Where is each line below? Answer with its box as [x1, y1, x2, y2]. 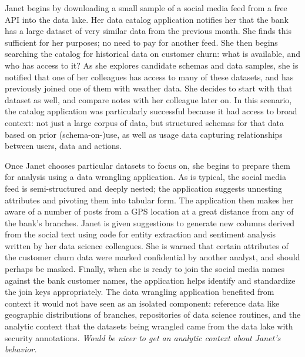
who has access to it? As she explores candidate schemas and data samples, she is [5, 59, 299, 71]
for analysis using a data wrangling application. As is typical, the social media [5, 171, 286, 183]
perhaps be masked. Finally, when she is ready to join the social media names [5, 263, 284, 275]
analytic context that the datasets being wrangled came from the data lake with [5, 320, 293, 332]
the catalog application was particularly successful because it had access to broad [5, 105, 297, 117]
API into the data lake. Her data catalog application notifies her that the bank [5, 13, 289, 25]
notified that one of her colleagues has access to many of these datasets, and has [5, 70, 294, 83]
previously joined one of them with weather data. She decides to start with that [5, 82, 293, 94]
